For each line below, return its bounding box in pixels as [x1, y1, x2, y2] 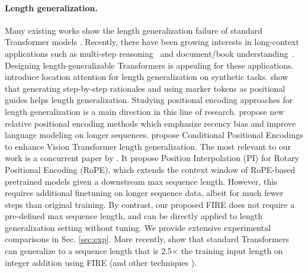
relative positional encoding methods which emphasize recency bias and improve [5, 117, 296, 129]
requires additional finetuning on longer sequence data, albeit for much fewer [5, 187, 284, 199]
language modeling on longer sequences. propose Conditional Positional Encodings [5, 129, 303, 141]
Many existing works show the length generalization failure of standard [5, 24, 262, 36]
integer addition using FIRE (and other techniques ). [5, 256, 197, 268]
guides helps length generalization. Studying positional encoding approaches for [5, 94, 293, 106]
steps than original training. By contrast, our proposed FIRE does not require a [5, 198, 295, 210]
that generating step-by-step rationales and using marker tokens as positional [5, 82, 285, 94]
